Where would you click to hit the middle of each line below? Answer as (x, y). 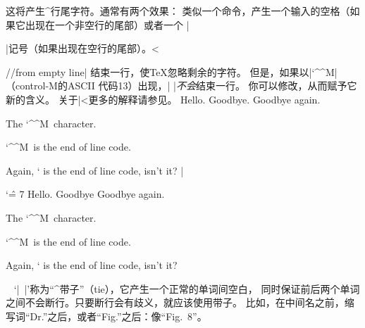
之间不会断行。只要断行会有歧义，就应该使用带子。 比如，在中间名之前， (175, 302)
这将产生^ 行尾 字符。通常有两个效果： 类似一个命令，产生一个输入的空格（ (178, 11)
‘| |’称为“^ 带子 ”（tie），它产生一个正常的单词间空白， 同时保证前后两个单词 (187, 288)
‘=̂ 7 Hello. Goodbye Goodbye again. (85, 194)
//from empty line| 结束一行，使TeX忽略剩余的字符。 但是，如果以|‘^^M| (172, 71)
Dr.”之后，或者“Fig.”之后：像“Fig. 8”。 (118, 316)
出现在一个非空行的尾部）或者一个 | (107, 24)
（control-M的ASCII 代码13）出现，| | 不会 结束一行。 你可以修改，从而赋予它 (181, 86)
